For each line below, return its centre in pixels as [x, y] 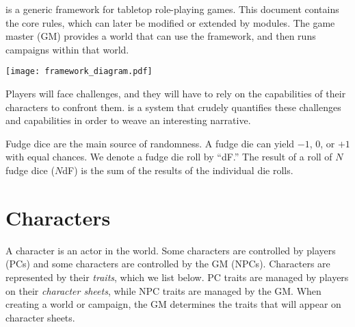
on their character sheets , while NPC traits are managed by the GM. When [163, 290]
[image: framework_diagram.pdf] [79, 72]
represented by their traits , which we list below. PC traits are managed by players [177, 277]
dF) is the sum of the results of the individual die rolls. [178, 170]
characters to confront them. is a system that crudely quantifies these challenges [173, 107]
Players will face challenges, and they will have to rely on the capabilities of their [176, 94]
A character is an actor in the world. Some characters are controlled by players [171, 250]
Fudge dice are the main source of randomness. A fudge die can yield [150, 143]
